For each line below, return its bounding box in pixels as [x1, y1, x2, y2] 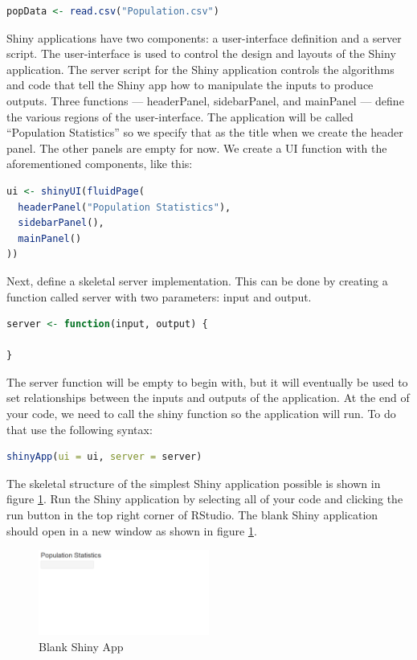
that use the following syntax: [6, 420, 153, 437]
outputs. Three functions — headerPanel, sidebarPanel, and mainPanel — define [6, 92, 404, 109]
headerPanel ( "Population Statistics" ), [18, 201, 231, 213]
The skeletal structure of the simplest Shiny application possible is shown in [6, 474, 381, 491]
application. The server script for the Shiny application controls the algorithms [6, 60, 395, 77]
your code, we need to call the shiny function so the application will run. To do [6, 405, 396, 422]
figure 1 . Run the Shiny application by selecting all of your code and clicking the [6, 490, 403, 507]
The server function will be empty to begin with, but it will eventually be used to [6, 373, 408, 390]
